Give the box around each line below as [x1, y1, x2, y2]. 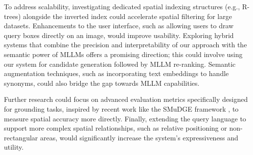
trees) [4, 11, 21, 21]
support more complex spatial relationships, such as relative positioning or [4, 123, 227, 133]
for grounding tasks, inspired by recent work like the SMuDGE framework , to [4, 103, 239, 114]
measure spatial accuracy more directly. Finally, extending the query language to [4, 113, 246, 123]
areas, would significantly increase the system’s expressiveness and [40, 132, 238, 142]
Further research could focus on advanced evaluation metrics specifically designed [4, 94, 248, 104]
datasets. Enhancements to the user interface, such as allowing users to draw [4, 20, 234, 31]
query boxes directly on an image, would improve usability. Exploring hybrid [4, 30, 234, 40]
